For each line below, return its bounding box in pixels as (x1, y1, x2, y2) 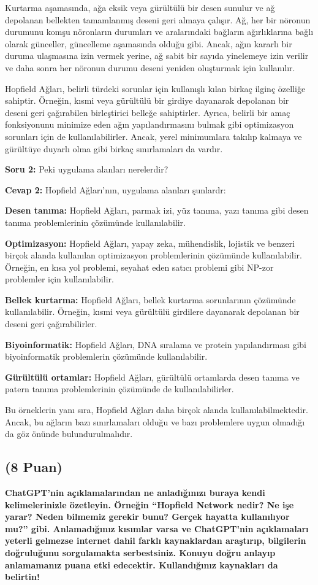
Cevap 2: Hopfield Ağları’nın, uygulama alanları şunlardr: (5, 183, 226, 196)
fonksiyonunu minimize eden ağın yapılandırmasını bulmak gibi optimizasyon (5, 118, 294, 131)
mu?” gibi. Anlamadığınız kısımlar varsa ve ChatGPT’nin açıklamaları (5, 522, 309, 535)
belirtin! (5, 570, 40, 583)
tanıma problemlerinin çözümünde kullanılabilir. (5, 215, 186, 228)
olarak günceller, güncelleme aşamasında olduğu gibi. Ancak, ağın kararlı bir (5, 37, 292, 50)
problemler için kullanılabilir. (5, 273, 114, 285)
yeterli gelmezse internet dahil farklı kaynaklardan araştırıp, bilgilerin (5, 534, 306, 547)
